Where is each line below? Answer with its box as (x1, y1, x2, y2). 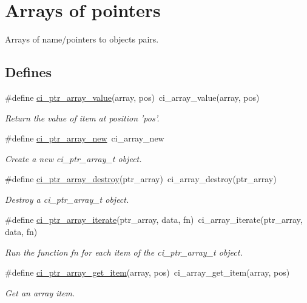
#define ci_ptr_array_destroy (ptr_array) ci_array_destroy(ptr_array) (5, 172, 277, 185)
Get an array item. (5, 286, 75, 299)
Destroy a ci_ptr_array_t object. (5, 192, 129, 205)
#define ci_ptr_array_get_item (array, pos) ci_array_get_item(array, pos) (5, 266, 290, 279)
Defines (5, 63, 52, 81)
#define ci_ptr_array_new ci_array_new (5, 132, 164, 145)
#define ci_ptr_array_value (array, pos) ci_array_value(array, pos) (5, 90, 260, 103)
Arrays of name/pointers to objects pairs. (5, 33, 159, 46)
